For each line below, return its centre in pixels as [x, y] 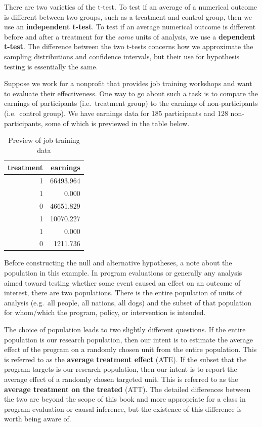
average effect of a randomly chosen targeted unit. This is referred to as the [121, 379]
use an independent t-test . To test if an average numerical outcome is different [130, 27]
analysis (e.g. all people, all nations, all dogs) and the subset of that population [128, 302]
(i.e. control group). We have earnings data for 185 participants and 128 [116, 113]
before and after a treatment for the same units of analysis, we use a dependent [130, 36]
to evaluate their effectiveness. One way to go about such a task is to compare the [131, 93]
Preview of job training [44, 140]
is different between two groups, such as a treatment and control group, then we [128, 16]
